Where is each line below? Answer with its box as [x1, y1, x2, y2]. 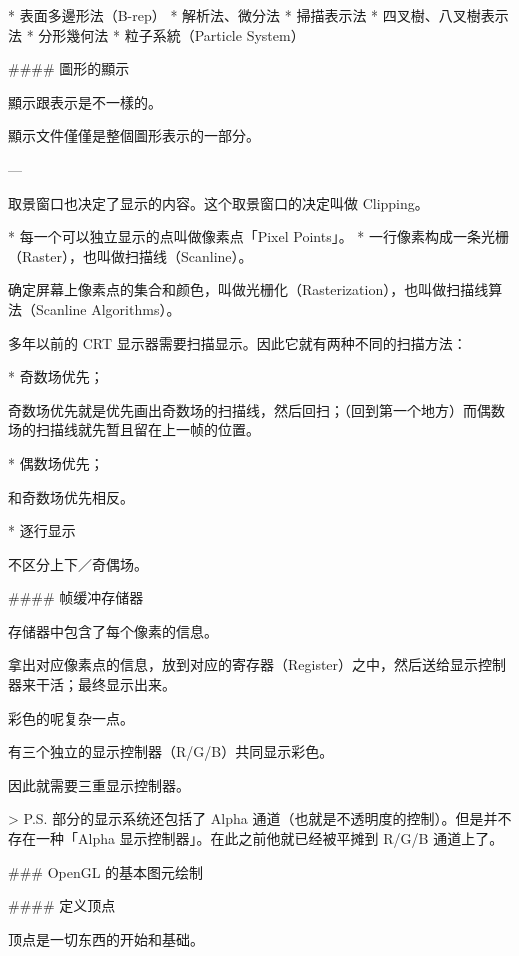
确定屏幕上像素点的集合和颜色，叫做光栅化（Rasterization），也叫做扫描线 [8, 279, 489, 300]
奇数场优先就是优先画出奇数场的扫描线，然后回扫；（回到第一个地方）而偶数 [8, 399, 505, 420]
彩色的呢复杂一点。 [8, 707, 134, 728]
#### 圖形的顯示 [8, 58, 130, 79]
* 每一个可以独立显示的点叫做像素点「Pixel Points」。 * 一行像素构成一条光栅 [8, 226, 509, 247]
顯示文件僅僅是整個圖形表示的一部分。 [8, 125, 260, 146]
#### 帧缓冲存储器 [8, 587, 144, 608]
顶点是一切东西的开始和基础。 [8, 928, 204, 949]
